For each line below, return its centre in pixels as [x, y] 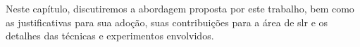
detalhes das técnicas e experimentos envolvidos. [110, 36]
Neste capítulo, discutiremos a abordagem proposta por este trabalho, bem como [180, 8]
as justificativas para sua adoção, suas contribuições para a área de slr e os [167, 22]
